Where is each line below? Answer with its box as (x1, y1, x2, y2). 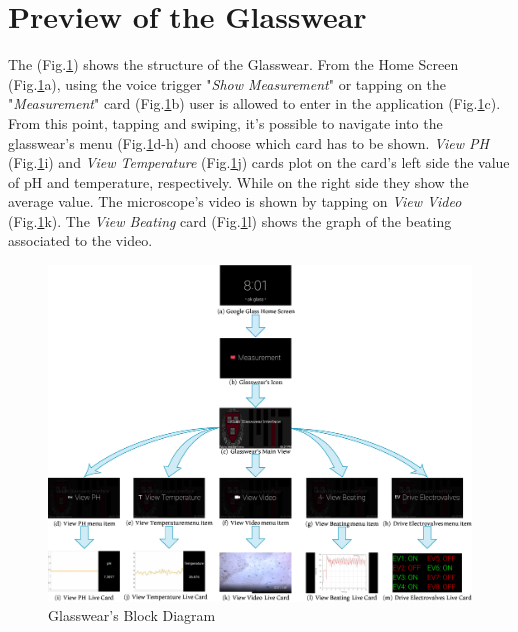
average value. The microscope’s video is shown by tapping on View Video (8, 191, 462, 212)
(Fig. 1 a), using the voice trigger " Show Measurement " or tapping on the (8, 73, 447, 94)
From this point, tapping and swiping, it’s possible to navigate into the (8, 112, 443, 133)
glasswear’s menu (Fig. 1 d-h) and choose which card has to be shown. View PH (8, 132, 489, 153)
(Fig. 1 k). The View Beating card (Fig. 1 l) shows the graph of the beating (8, 210, 452, 231)
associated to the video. (8, 230, 153, 251)
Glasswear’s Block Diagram (48, 605, 216, 626)
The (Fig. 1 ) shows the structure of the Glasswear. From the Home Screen (8, 54, 459, 75)
